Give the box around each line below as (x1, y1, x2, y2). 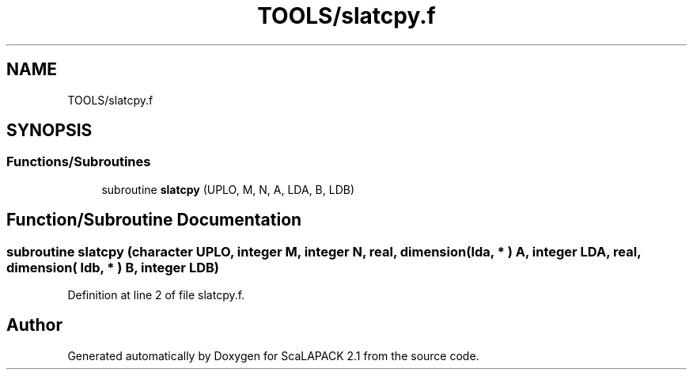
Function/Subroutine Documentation (6, 210, 302, 230)
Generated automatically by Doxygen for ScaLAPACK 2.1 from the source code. (67, 348, 479, 363)
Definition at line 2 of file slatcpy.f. (67, 288, 245, 302)
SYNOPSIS (6, 120, 93, 141)
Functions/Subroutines (6, 154, 151, 170)
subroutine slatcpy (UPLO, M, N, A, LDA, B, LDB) (101, 182, 355, 196)
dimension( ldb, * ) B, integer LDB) (6, 259, 219, 275)
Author (6, 315, 62, 336)
